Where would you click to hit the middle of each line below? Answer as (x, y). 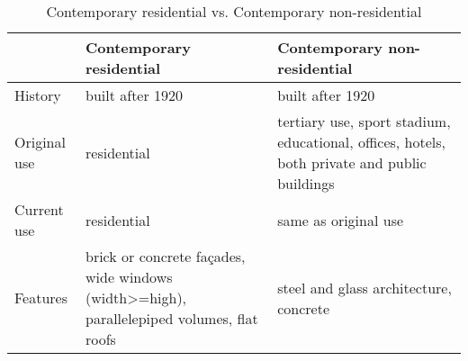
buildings (306, 183)
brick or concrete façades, (166, 256)
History (38, 95)
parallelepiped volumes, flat (172, 318)
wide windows (129, 277)
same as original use (341, 220)
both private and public (352, 162)
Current (39, 209)
